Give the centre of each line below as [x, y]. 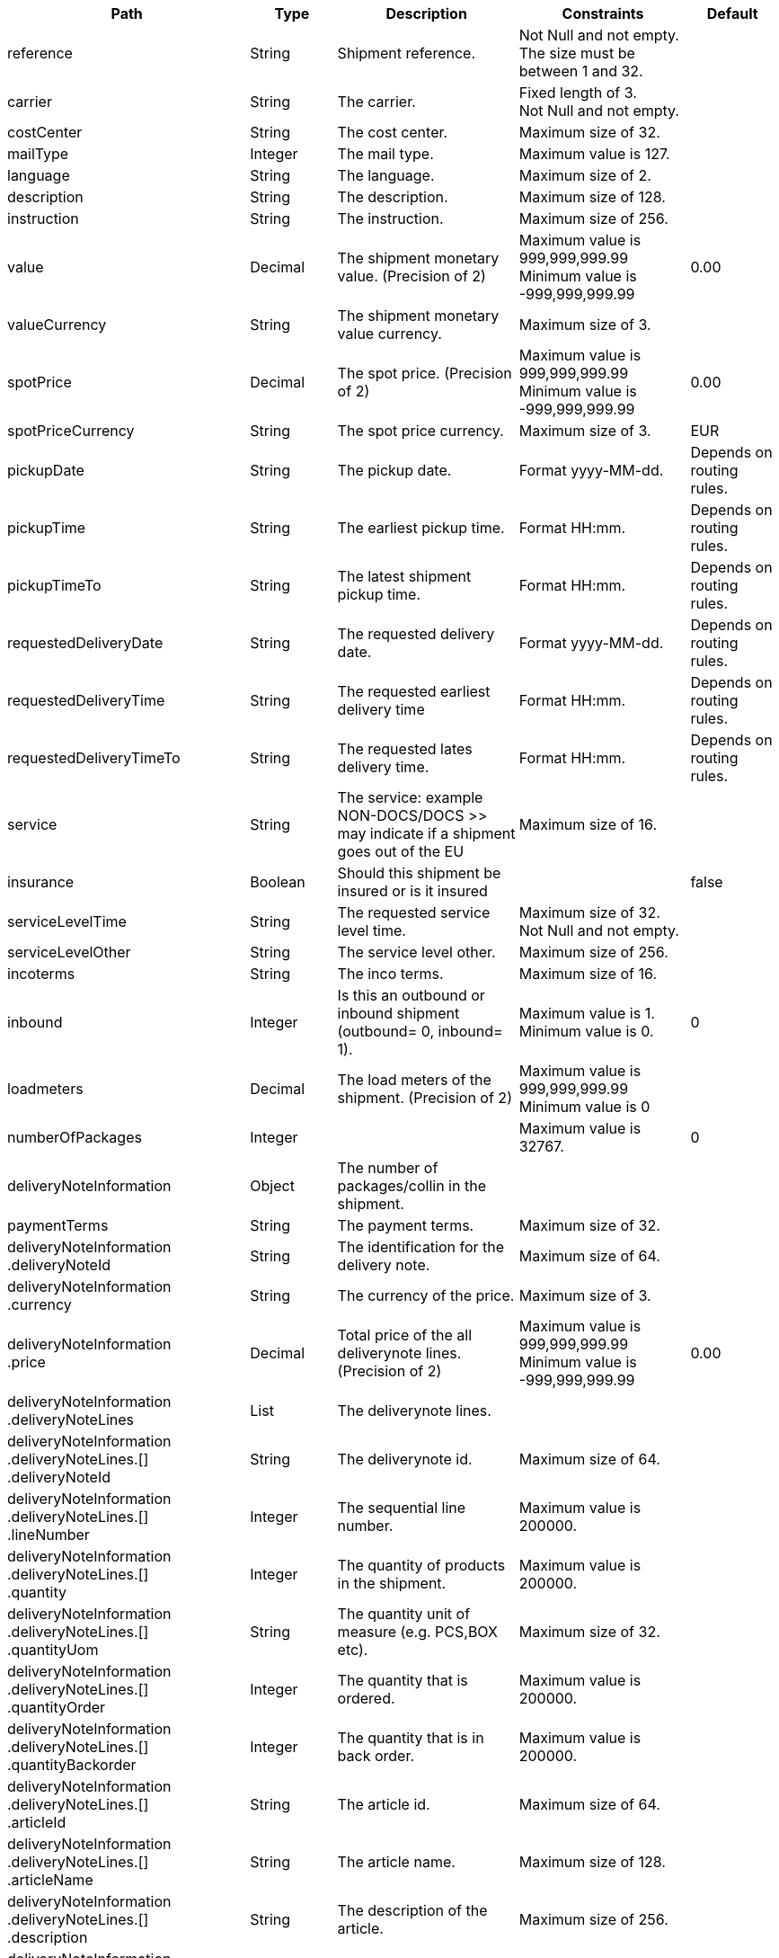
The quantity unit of [404, 1614]
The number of [388, 1168]
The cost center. [393, 132]
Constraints [603, 13]
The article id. [384, 1804]
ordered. [366, 1698]
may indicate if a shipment [426, 833]
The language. [386, 175]
